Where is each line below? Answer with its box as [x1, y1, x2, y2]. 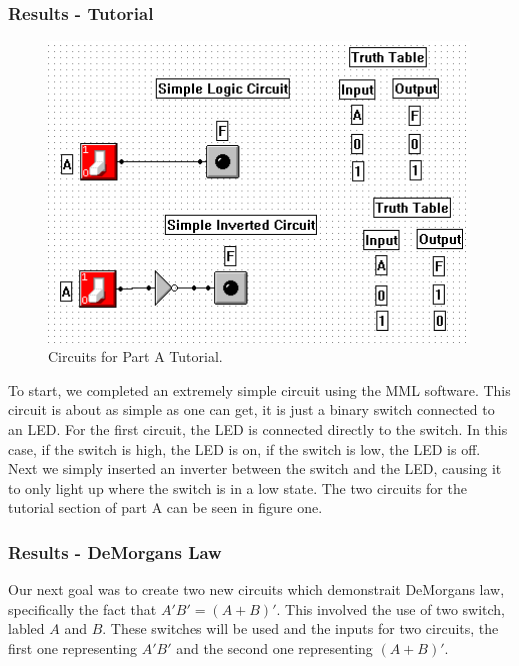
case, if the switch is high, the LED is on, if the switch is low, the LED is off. [8, 438, 481, 459]
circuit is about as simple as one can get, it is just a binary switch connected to [8, 399, 495, 420]
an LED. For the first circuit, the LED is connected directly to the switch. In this [8, 419, 508, 439]
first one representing [8, 637, 137, 658]
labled [8, 618, 45, 639]
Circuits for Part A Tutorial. [48, 346, 223, 367]
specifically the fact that [8, 598, 157, 619]
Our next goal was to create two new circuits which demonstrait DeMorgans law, [8, 579, 505, 600]
